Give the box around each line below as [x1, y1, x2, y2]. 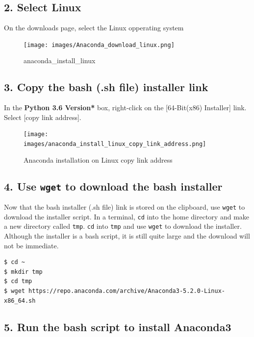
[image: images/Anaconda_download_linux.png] [24, 41, 175, 48]
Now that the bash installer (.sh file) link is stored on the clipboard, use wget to [4, 202, 245, 212]
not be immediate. [4, 240, 59, 250]
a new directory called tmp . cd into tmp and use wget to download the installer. [4, 221, 242, 231]
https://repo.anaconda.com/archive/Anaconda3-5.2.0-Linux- [28, 288, 226, 295]
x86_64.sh [4, 297, 36, 304]
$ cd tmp [4, 278, 32, 285]
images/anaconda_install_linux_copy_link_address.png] [24, 141, 206, 148]
